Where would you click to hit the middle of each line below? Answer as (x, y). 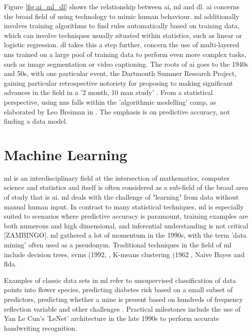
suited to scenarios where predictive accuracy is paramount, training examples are (126, 216)
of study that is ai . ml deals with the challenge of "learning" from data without (121, 197)
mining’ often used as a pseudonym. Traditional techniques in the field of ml (118, 244)
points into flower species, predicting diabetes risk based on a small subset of (118, 289)
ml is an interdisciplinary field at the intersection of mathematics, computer (117, 177)
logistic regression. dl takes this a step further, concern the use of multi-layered (122, 45)
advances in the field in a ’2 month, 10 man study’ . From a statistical (108, 92)
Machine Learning (66, 154)
